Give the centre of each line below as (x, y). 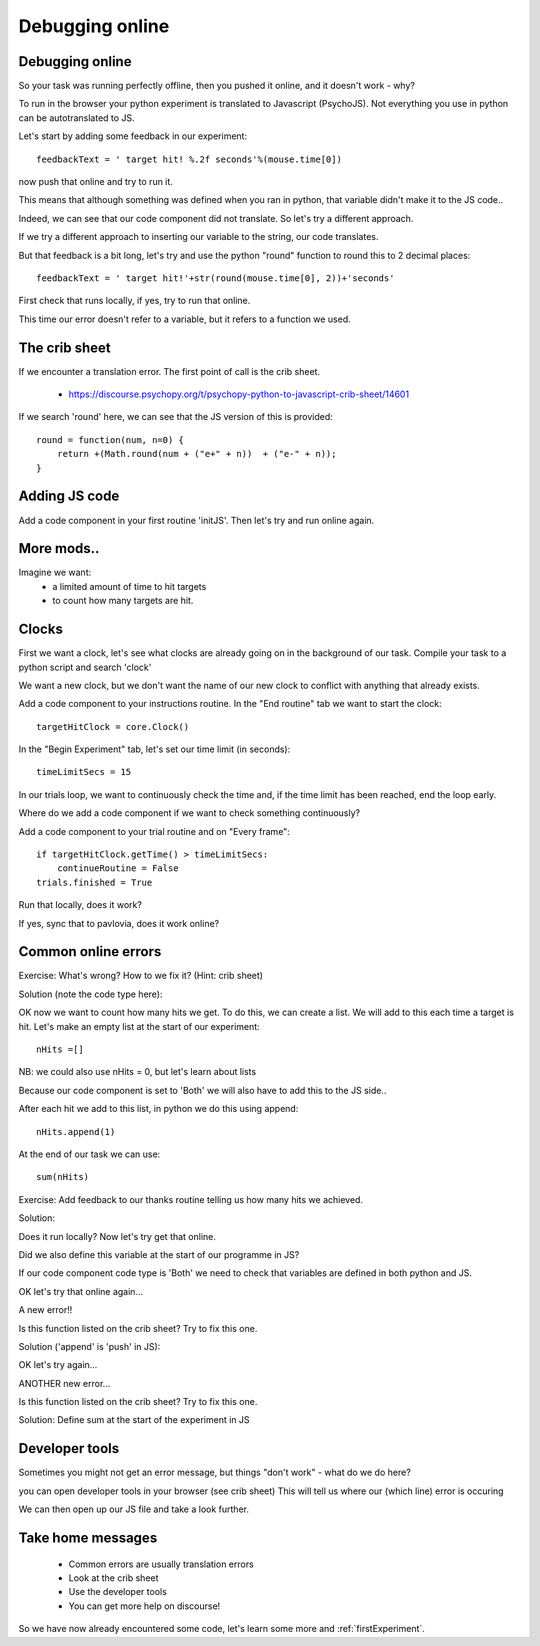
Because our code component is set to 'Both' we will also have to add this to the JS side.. (202, 1090)
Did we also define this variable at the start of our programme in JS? (159, 1254)
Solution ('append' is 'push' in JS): (89, 1346)
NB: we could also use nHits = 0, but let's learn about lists (137, 1072)
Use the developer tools (117, 1592)
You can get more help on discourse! (144, 1606)
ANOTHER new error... (64, 1383)
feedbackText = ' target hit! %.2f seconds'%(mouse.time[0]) (189, 159)
